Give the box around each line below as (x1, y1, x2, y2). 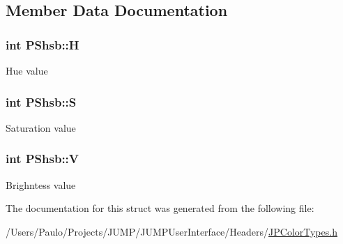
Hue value (6, 63, 48, 77)
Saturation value (6, 120, 76, 135)
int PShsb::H (6, 36, 79, 53)
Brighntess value (6, 177, 76, 192)
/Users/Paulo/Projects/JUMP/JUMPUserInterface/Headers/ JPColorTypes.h (6, 224, 337, 238)
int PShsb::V (6, 150, 79, 167)
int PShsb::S (6, 93, 77, 110)
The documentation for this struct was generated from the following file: (6, 201, 314, 215)
